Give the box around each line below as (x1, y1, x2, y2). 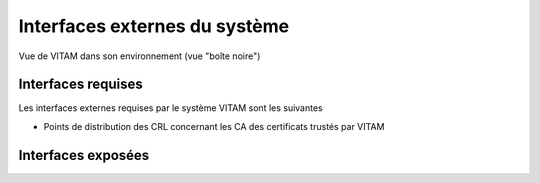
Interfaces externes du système (18, 15, 290, 37)
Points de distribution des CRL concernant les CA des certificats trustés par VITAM (43, 120, 385, 132)
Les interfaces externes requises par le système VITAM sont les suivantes (18, 102, 324, 114)
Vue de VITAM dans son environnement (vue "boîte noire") (18, 50, 261, 62)
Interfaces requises (18, 76, 144, 93)
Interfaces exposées (18, 146, 150, 164)
